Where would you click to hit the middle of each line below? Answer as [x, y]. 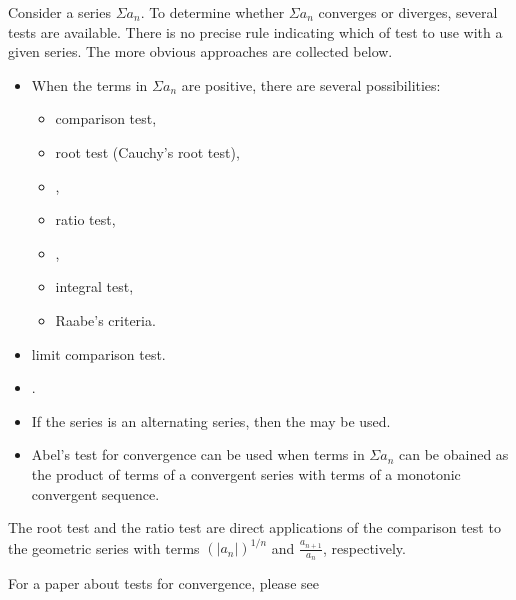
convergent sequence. [95, 493]
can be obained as [454, 454]
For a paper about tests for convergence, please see [163, 583]
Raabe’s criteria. [105, 319]
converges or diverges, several [408, 12]
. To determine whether [212, 12]
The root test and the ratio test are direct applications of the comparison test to [254, 527]
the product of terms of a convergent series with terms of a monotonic [246, 473]
